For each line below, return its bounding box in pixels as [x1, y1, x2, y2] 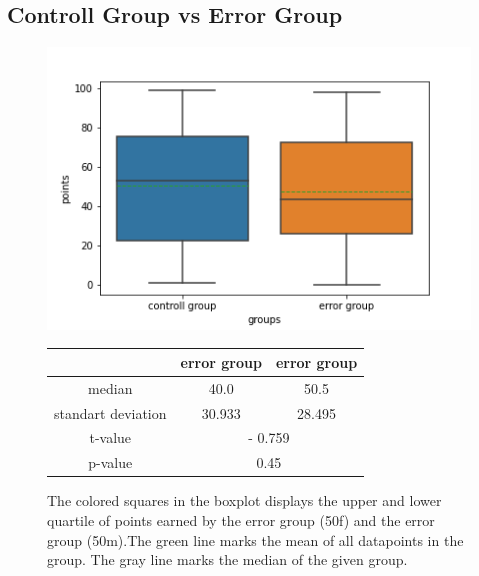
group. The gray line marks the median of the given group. [47, 549, 408, 570]
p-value [88, 452, 133, 473]
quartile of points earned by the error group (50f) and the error [47, 510, 435, 531]
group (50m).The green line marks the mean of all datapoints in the [47, 529, 464, 550]
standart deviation [54, 402, 167, 423]
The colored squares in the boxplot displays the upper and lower [47, 490, 442, 511]
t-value [89, 427, 132, 448]
